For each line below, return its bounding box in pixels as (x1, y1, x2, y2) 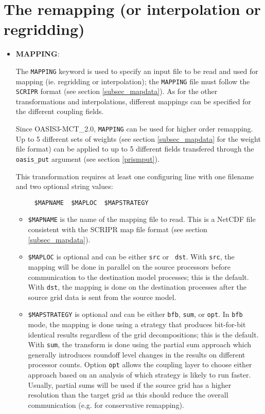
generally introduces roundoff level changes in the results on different (28, 349, 245, 360)
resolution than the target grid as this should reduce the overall (28, 389, 228, 400)
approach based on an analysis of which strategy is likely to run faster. (28, 369, 251, 380)
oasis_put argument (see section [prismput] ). (15, 153, 160, 164)
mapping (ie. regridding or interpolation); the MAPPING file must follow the (15, 76, 250, 86)
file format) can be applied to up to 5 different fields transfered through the (15, 143, 254, 154)
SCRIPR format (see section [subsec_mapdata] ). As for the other (15, 86, 218, 97)
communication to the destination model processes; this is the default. (28, 271, 249, 282)
